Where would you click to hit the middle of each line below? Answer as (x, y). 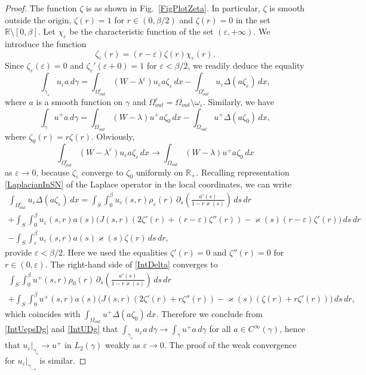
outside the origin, (38, 19)
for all (220, 329)
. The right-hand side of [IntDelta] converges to (131, 264)
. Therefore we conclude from (209, 313)
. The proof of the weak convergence (230, 345)
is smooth (287, 8)
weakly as (123, 345)
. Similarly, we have (239, 101)
